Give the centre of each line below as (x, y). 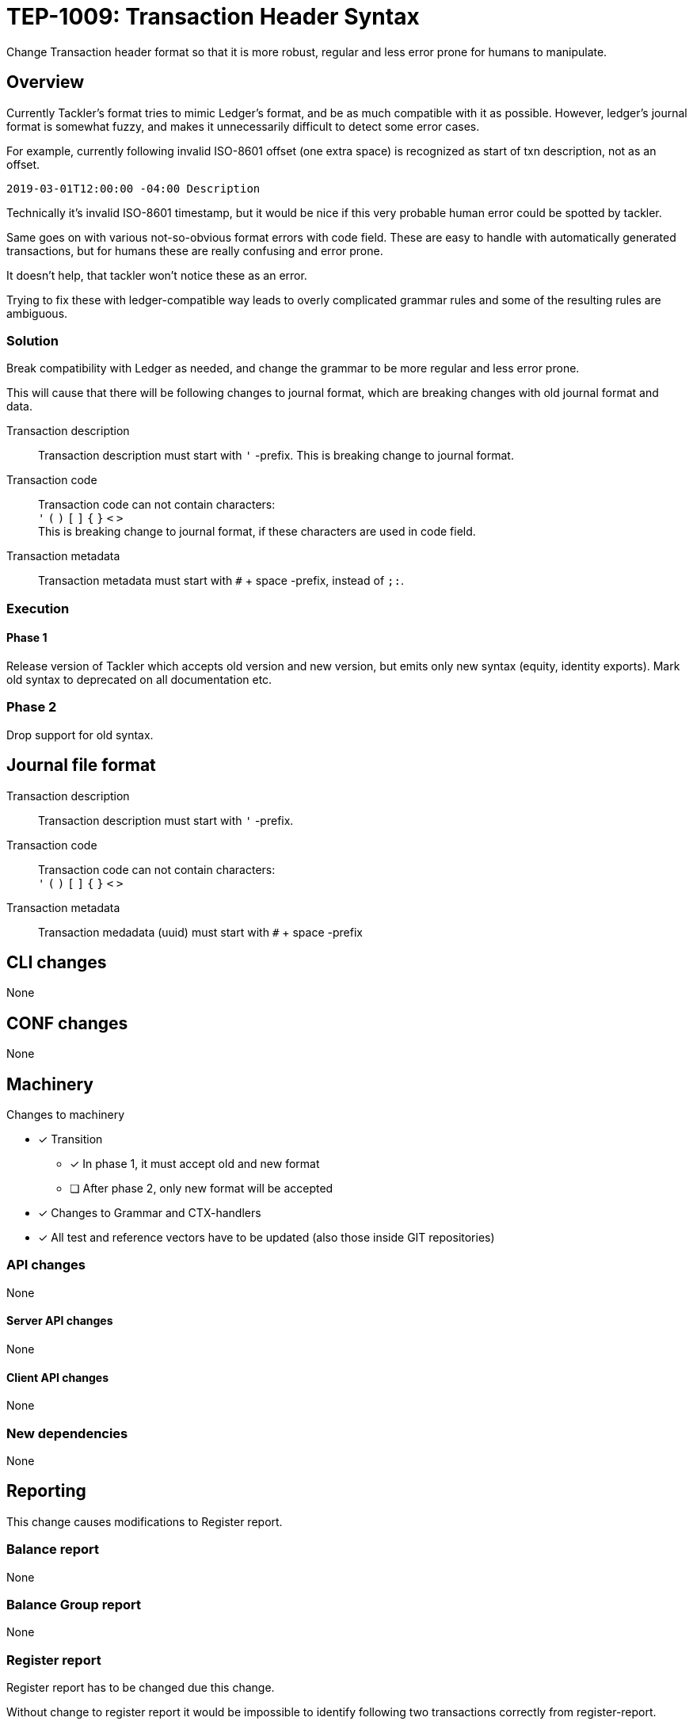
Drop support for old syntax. (80, 735)
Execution (38, 608)
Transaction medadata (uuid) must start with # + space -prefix (200, 932)
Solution (33, 340)
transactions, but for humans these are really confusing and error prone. (195, 250)
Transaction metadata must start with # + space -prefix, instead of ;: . (221, 581)
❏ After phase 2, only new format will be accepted (202, 1189)
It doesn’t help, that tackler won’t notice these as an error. (157, 275)
